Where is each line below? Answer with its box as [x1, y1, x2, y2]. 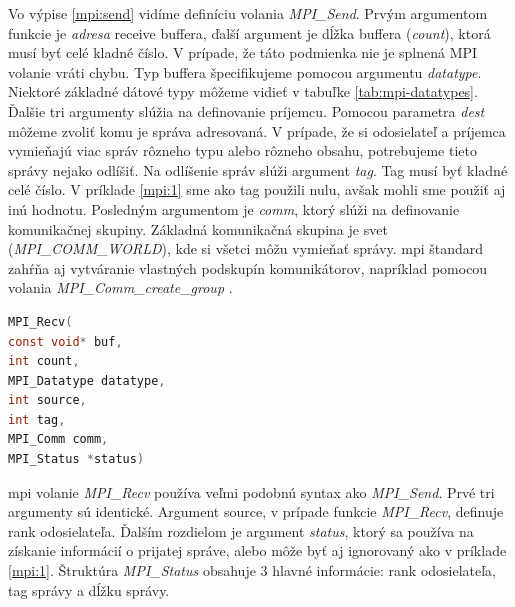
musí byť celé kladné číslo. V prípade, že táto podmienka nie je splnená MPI [8, 42, 478, 63]
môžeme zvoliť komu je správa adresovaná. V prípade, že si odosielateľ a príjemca [8, 120, 506, 141]
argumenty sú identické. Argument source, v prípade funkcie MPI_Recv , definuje [8, 501, 504, 522]
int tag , [8, 412, 66, 427]
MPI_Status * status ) [8, 452, 145, 467]
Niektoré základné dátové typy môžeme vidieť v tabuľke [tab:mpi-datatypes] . [8, 81, 478, 102]
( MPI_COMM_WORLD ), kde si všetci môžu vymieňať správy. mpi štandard [8, 238, 484, 259]
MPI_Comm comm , [8, 432, 109, 447]
